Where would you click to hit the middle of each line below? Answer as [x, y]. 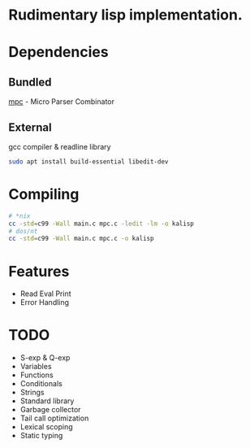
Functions [37, 375]
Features [39, 271]
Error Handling [45, 302]
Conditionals [41, 384]
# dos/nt [23, 231]
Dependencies [58, 52]
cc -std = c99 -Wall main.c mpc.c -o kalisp [81, 239]
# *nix [19, 216]
